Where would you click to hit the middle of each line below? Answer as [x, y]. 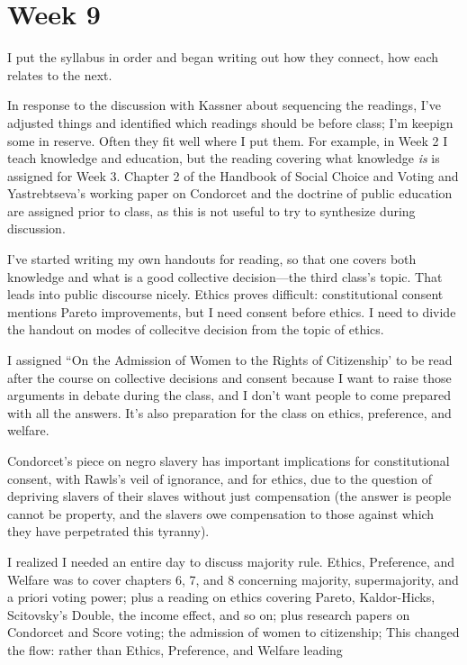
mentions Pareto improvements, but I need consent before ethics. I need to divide [232, 311]
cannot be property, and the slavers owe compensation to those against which [221, 513]
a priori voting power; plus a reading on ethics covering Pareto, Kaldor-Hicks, [221, 597]
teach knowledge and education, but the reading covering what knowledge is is [224, 158]
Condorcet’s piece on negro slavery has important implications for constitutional [229, 460]
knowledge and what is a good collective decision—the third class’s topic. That [225, 276]
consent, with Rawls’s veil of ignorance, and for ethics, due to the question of [220, 478]
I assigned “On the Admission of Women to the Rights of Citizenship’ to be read [230, 360]
